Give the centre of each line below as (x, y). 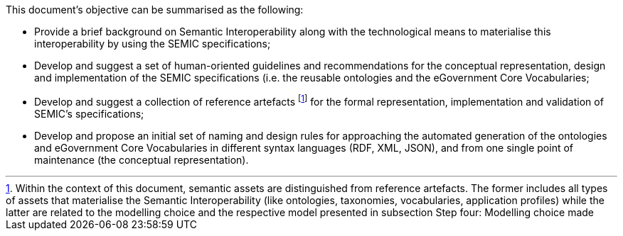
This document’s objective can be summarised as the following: (155, 10)
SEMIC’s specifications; (89, 113)
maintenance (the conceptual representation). (142, 159)
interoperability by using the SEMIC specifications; (153, 44)
